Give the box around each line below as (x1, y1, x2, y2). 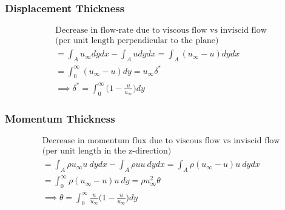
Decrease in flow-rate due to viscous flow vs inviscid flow (55, 26, 267, 35)
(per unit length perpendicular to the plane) (55, 36, 219, 46)
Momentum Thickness (5, 110, 115, 126)
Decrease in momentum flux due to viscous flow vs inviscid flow (42, 137, 280, 145)
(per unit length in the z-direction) (42, 147, 172, 156)
